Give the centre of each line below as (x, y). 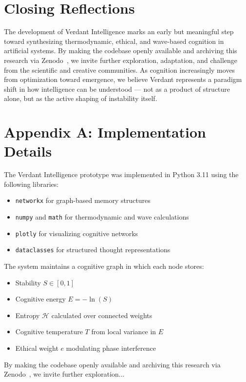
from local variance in (124, 332)
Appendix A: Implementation (105, 132)
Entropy (28, 315)
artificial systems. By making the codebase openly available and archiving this (121, 50)
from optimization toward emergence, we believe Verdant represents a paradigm (123, 79)
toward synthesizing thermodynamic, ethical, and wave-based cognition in (114, 41)
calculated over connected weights (102, 315)
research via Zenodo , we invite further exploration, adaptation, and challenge (121, 60)
